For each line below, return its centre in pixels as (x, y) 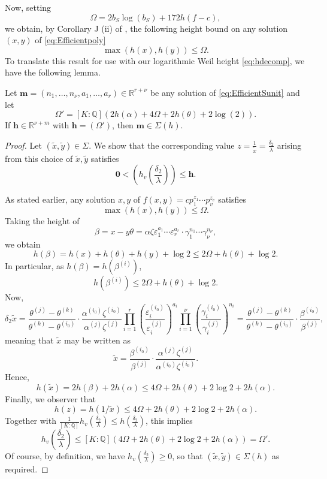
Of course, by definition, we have (65, 455)
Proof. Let (23, 145)
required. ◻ (27, 469)
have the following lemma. (53, 72)
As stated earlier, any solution (60, 199)
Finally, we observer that (51, 398)
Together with (31, 421)
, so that (187, 455)
